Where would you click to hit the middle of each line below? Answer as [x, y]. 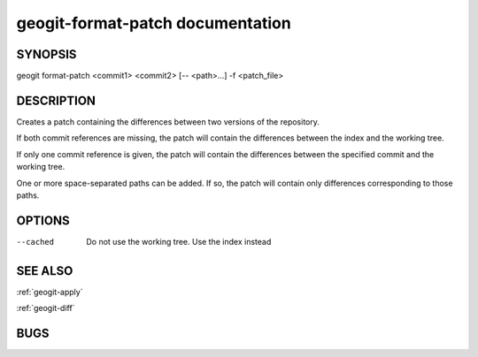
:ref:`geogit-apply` [50, 292]
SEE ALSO [45, 271]
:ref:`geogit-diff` [46, 308]
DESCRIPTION [56, 100]
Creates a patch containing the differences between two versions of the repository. [168, 122]
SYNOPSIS [46, 54]
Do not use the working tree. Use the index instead [179, 241]
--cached [35, 242]
